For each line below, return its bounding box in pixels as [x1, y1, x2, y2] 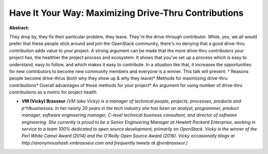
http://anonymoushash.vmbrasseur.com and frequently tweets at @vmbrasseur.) [21, 140, 188, 146]
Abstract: [9, 25, 29, 31]
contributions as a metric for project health [9, 89, 97, 95]
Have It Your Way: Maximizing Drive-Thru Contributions [9, 7, 244, 18]
